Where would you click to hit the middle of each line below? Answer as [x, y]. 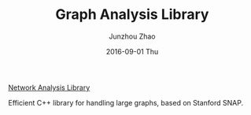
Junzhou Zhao [132, 36]
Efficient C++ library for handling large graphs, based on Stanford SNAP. [126, 102]
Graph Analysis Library [132, 15]
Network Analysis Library [49, 87]
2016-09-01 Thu [132, 51]
